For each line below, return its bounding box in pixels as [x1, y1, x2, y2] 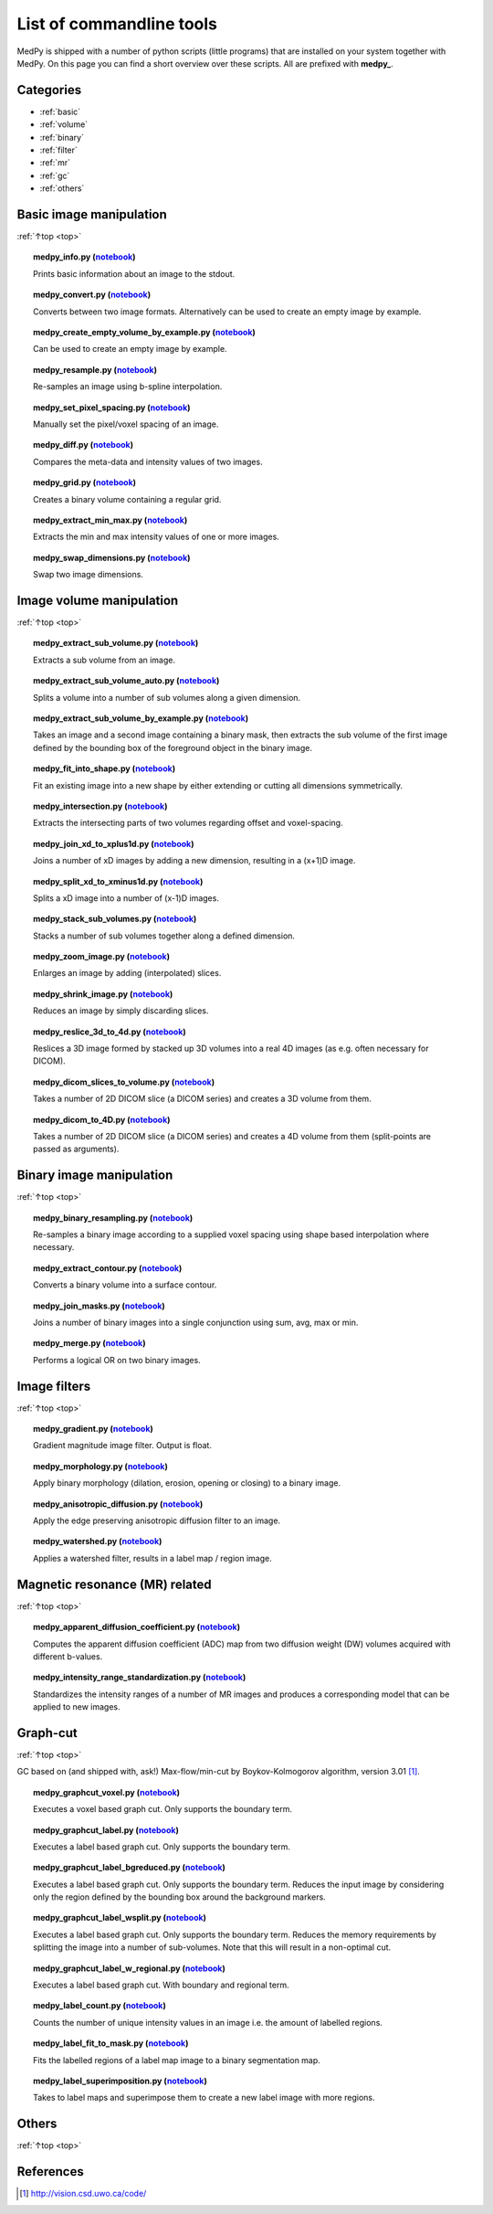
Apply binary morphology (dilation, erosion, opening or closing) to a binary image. [33, 1478, 341, 1488]
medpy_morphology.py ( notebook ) [33, 1460, 168, 1471]
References [16, 2164, 84, 2179]
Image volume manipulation [16, 592, 179, 608]
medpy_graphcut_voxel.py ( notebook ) [33, 1786, 181, 1797]
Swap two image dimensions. [33, 569, 143, 580]
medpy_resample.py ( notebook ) [33, 364, 157, 375]
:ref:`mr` [39, 157, 71, 168]
